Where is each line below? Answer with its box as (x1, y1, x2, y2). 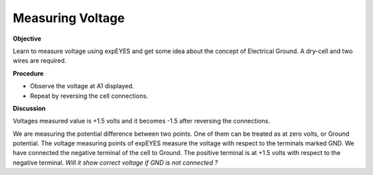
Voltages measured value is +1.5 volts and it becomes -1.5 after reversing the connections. (12, 117, 271, 125)
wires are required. (12, 56, 67, 65)
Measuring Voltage (12, 10, 125, 25)
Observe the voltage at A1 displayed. (30, 82, 135, 90)
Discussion (12, 104, 46, 112)
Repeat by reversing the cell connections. (30, 92, 149, 100)
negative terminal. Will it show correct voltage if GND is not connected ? (12, 158, 218, 167)
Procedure (12, 69, 44, 77)
